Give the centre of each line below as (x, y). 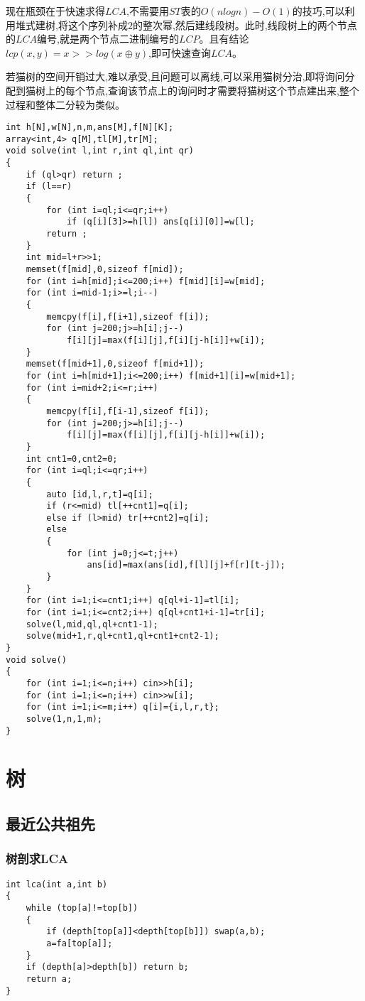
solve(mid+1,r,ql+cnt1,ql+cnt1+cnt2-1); (122, 636)
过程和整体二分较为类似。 (65, 104)
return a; (49, 979)
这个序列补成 (98, 25)
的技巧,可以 (318, 11)
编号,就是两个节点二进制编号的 (108, 39)
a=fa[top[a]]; (80, 943)
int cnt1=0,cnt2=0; (72, 459)
